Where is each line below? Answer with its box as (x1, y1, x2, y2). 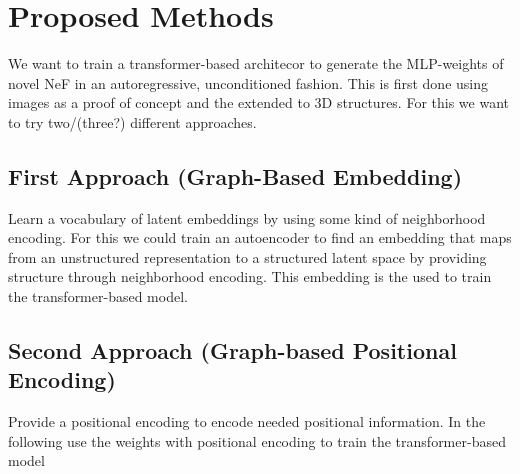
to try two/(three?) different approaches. (8, 111, 257, 132)
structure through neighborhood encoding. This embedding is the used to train (8, 266, 492, 287)
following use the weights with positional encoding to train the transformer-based (8, 430, 506, 451)
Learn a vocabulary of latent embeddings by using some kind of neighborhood (8, 207, 486, 228)
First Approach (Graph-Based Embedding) (8, 160, 463, 191)
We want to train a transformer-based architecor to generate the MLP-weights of (8, 53, 504, 74)
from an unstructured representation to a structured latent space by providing (8, 246, 487, 267)
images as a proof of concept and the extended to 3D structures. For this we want (8, 92, 510, 113)
